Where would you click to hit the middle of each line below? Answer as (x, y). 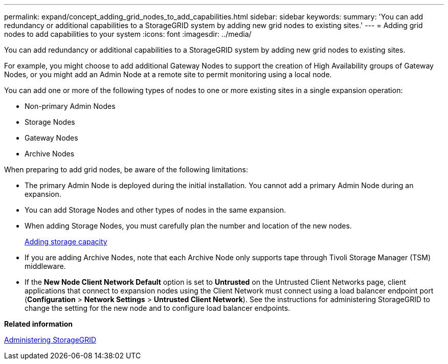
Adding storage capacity (66, 242)
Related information (39, 324)
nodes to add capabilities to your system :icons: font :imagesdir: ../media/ (128, 34)
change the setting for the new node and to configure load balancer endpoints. (158, 308)
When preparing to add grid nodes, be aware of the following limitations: (126, 169)
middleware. (45, 266)
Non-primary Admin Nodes (70, 106)
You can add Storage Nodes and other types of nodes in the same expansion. (155, 210)
